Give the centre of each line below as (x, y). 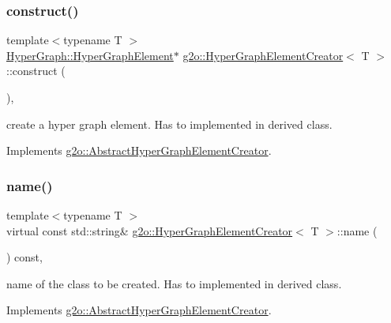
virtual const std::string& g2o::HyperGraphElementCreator (150, 230)
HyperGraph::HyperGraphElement (90, 55)
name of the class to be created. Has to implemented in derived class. (174, 283)
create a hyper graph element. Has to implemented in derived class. (169, 124)
